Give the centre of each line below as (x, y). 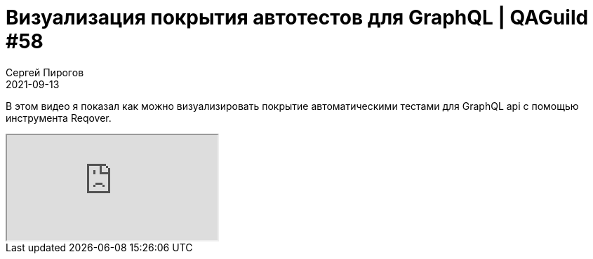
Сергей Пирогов (45, 72)
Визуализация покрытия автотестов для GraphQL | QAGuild (297, 17)
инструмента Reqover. (59, 118)
